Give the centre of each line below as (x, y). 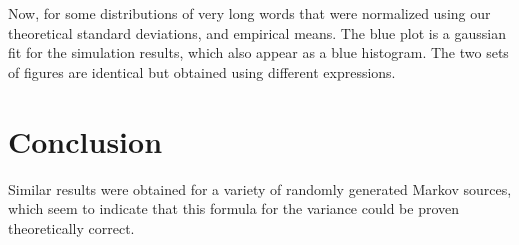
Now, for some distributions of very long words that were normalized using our (249, 13)
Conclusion (85, 140)
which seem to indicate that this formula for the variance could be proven (234, 208)
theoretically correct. (71, 227)
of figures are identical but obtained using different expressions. (202, 71)
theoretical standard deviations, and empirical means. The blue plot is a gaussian (257, 32)
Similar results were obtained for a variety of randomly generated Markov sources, (260, 188)
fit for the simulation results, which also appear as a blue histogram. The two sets (258, 52)
